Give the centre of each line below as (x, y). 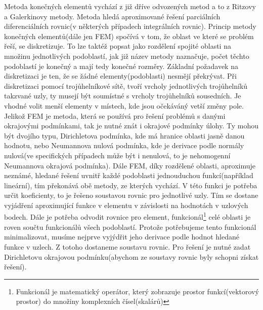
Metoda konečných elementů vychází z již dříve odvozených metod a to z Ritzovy (130, 6)
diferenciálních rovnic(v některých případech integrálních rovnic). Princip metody (130, 26)
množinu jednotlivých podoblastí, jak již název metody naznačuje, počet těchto (127, 56)
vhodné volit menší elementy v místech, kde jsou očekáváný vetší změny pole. (124, 105)
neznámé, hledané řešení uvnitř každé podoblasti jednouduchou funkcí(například (129, 175)
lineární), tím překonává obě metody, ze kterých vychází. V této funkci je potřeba (131, 185)
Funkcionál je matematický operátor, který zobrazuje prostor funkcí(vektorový (137, 291)
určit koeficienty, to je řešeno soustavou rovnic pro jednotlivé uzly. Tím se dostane (131, 195)
